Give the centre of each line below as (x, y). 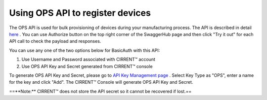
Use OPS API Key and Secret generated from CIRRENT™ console (87, 66)
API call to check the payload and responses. (55, 41)
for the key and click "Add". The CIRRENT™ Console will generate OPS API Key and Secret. (101, 82)
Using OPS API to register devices (80, 13)
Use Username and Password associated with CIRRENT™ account (89, 60)
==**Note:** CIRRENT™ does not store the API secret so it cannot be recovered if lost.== (100, 91)
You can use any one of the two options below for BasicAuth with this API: (85, 50)
